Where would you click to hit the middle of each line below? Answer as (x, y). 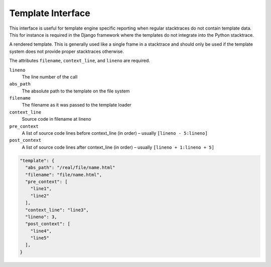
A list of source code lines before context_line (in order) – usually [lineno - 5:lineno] (115, 133)
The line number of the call (50, 77)
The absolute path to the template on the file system (76, 91)
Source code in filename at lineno (56, 119)
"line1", (41, 189)
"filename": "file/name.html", (64, 174)
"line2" (40, 196)
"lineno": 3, (41, 217)
